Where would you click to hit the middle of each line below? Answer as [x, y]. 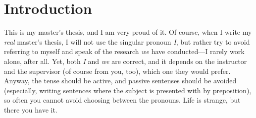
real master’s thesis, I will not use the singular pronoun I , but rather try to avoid [127, 41]
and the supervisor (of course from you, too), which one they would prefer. [117, 71]
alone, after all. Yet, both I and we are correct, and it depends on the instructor [126, 61]
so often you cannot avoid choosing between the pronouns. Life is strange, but [122, 100]
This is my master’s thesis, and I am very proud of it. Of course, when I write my [128, 32]
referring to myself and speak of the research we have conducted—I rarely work [124, 51]
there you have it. [31, 109]
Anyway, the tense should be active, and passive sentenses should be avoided [120, 81]
